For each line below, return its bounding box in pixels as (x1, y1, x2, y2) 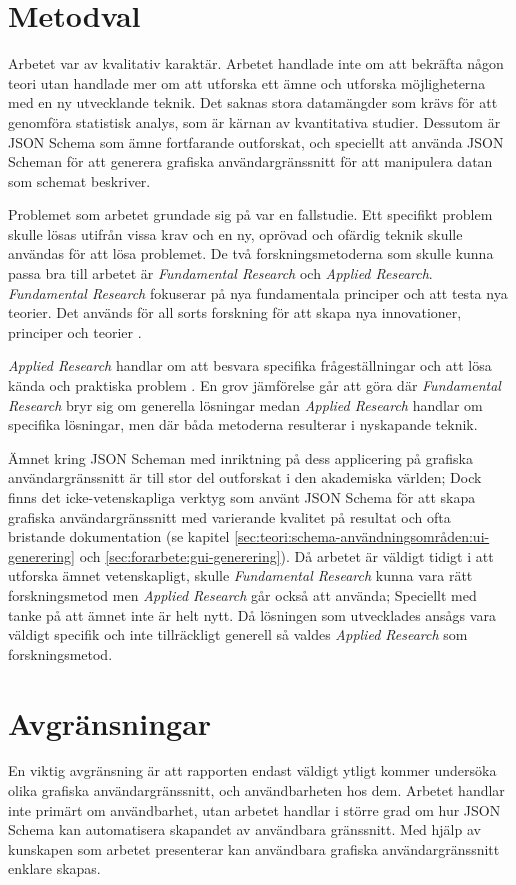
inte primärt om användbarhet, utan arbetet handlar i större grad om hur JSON (8, 799, 501, 820)
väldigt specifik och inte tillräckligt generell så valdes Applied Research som (8, 624, 468, 645)
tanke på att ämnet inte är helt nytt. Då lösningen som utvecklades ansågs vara (8, 604, 496, 625)
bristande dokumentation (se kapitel (8, 526, 230, 547)
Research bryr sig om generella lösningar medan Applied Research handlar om (8, 394, 483, 415)
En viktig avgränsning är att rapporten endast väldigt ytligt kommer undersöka (8, 760, 497, 781)
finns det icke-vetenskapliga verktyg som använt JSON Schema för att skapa (8, 487, 476, 507)
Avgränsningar (8, 702, 212, 743)
